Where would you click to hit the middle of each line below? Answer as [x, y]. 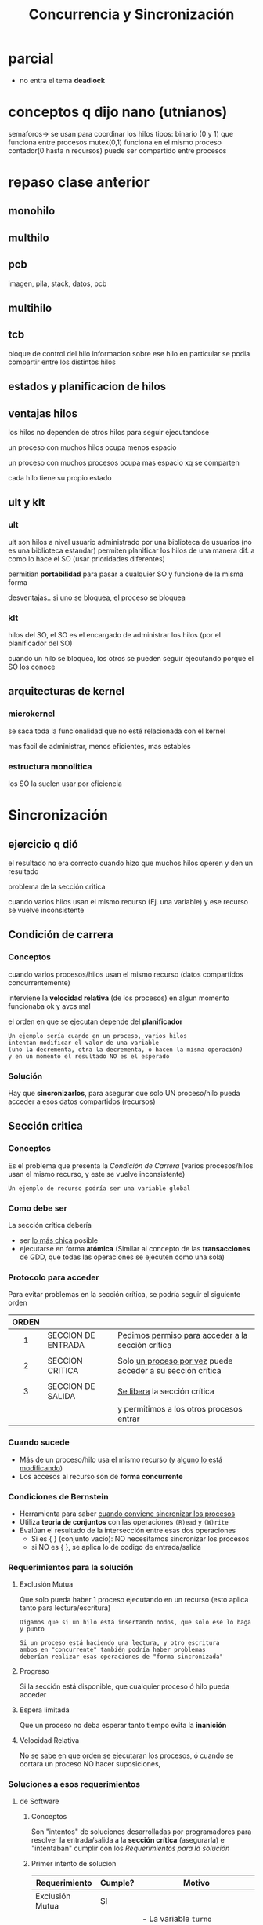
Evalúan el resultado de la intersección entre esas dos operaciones [128, 1530]
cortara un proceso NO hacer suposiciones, [90, 1764]
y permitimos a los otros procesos [180, 1409]
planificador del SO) [40, 643]
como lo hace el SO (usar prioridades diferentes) [87, 558]
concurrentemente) [39, 982]
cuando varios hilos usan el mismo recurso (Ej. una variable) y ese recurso [128, 902]
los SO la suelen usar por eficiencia [65, 784]
